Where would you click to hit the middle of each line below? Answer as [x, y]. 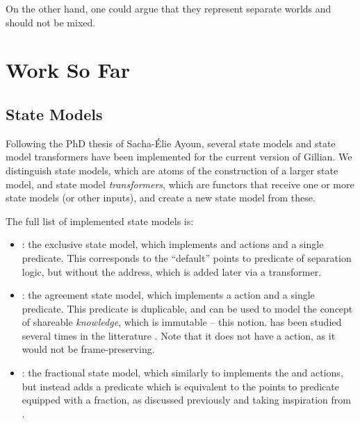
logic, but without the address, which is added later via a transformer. [172, 271]
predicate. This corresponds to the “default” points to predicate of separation [187, 257]
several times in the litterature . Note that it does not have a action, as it [179, 335]
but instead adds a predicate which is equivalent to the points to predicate [180, 386]
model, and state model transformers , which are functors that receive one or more [180, 184]
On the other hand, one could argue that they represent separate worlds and [169, 8]
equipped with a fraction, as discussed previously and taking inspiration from [186, 400]
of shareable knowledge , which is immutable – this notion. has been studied [182, 322]
